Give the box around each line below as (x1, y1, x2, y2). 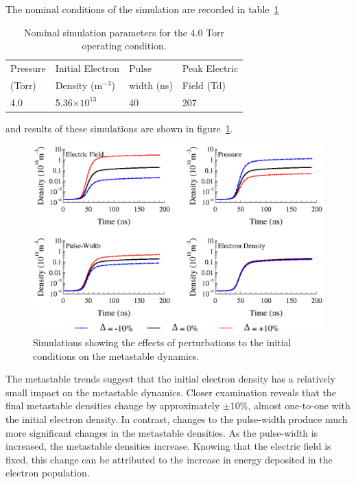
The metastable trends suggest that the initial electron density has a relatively (5, 372, 335, 386)
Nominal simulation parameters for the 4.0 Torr (24, 25, 225, 39)
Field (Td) (182, 77, 226, 92)
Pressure (10, 61, 46, 75)
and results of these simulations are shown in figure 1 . (5, 121, 233, 135)
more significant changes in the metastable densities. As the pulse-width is (5, 425, 318, 439)
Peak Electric (182, 61, 239, 75)
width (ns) (128, 77, 173, 92)
